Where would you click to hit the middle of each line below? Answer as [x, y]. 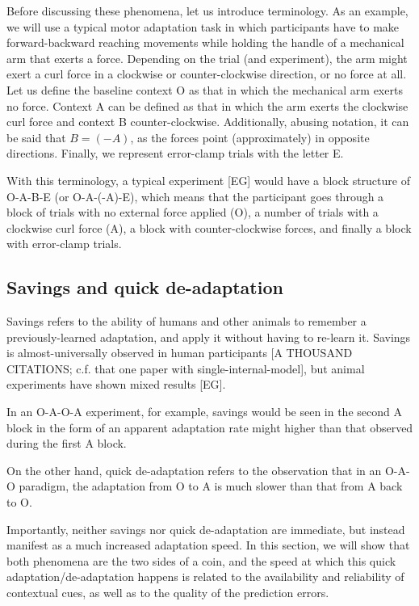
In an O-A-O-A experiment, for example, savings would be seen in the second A [204, 412]
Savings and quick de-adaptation [145, 287]
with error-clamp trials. [64, 244]
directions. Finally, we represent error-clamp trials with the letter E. [175, 153]
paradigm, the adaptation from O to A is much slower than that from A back [211, 486]
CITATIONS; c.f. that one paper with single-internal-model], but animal [186, 368]
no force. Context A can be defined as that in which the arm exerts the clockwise [207, 105]
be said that [36, 137]
